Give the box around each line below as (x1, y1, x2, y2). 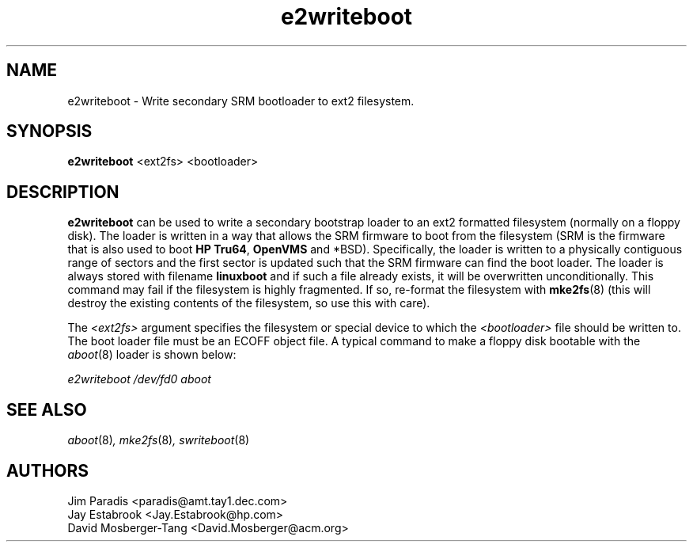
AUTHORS (6, 460, 89, 481)
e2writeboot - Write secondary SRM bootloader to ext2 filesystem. (67, 93, 415, 108)
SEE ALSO (6, 399, 87, 420)
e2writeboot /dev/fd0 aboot (67, 372, 211, 386)
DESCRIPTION (6, 181, 119, 202)
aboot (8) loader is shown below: (67, 348, 237, 362)
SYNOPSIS (6, 121, 93, 142)
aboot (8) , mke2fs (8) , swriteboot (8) (67, 433, 250, 447)
